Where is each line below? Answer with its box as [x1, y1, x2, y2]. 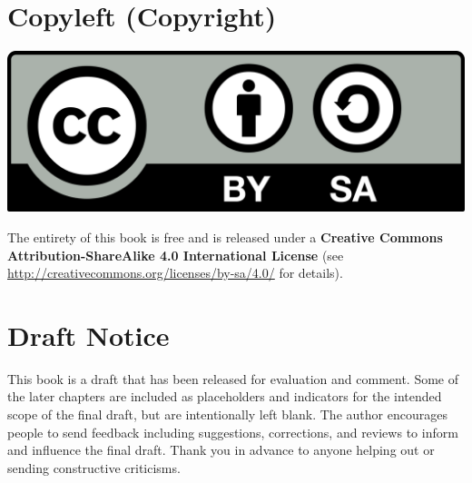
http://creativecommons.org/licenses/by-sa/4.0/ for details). [7, 263, 343, 282]
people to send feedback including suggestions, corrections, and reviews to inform [7, 422, 458, 441]
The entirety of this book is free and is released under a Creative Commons [7, 227, 443, 246]
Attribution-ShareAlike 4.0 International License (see [7, 245, 344, 264]
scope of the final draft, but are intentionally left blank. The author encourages [7, 405, 447, 423]
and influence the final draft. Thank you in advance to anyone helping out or [7, 440, 435, 459]
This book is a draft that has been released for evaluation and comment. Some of [7, 369, 459, 388]
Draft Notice [7, 316, 170, 353]
